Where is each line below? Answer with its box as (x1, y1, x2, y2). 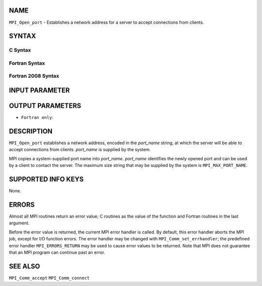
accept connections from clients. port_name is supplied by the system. (9, 147, 151, 152)
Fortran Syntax (9, 60, 45, 67)
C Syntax (9, 47, 31, 53)
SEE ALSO (9, 262, 40, 270)
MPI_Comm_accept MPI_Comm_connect (9, 275, 90, 281)
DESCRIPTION (9, 127, 53, 135)
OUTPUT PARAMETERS (9, 102, 82, 110)
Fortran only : (21, 115, 53, 120)
